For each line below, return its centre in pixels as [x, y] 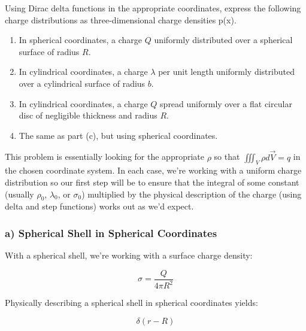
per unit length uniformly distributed [226, 72]
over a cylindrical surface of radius [82, 83]
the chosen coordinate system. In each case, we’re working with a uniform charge [153, 170]
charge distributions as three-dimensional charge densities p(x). [121, 19]
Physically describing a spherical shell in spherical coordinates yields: [131, 303]
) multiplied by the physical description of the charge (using [192, 194]
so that [227, 157]
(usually [19, 194]
